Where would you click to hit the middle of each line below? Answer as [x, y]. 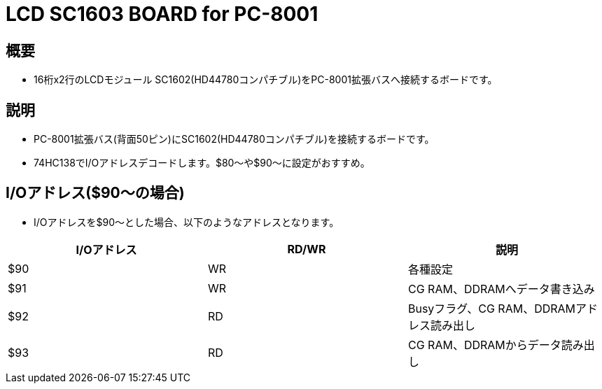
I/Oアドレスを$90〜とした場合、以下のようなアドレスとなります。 [187, 222]
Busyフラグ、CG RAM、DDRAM [492, 308]
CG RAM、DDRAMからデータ [484, 345]
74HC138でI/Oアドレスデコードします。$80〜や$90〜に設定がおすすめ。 [202, 163]
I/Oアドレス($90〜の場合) [95, 193]
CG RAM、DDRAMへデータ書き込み [501, 289]
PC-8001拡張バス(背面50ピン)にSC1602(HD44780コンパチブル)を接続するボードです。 [234, 139]
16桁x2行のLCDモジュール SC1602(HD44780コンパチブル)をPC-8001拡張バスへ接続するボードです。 [266, 80]
